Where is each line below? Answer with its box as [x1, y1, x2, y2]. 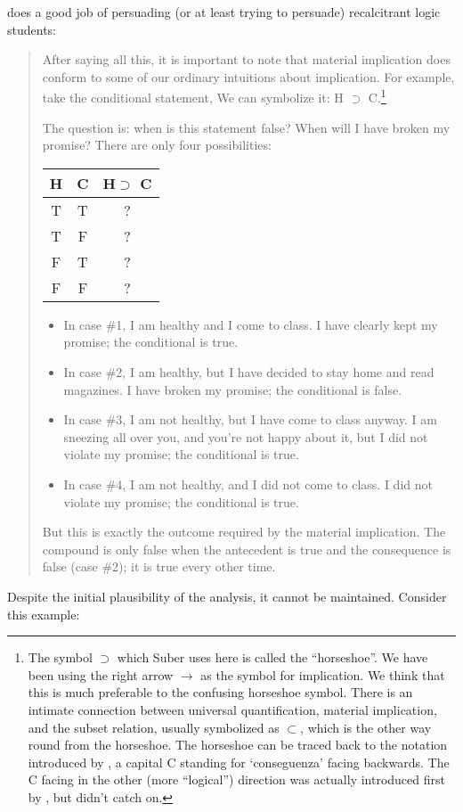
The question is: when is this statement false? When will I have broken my [42, 118, 451, 136]
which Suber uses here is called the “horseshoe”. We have [117, 648, 428, 667]
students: [7, 20, 56, 38]
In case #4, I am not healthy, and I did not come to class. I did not [63, 474, 433, 493]
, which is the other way [300, 718, 432, 736]
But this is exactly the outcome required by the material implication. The [42, 522, 446, 541]
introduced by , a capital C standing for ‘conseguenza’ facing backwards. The [28, 752, 450, 771]
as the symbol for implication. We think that [200, 665, 445, 684]
